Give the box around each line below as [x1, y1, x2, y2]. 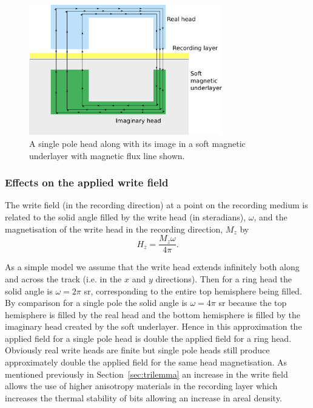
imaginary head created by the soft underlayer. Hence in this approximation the [5, 320, 302, 333]
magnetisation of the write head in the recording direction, [5, 222, 223, 235]
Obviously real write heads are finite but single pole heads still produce [5, 344, 270, 356]
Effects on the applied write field [5, 175, 169, 190]
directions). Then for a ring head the [155, 272, 292, 285]
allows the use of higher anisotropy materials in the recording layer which [5, 379, 278, 392]
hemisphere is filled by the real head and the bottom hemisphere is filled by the [5, 308, 300, 321]
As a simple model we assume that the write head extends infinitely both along [5, 260, 300, 273]
